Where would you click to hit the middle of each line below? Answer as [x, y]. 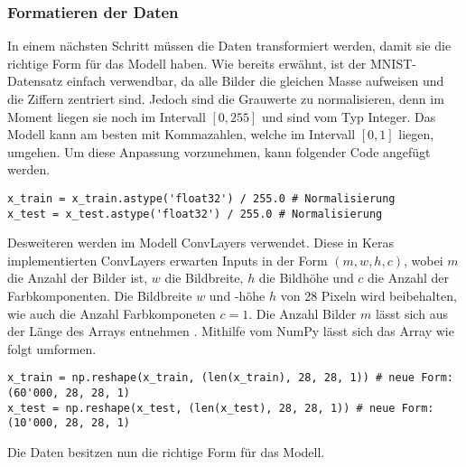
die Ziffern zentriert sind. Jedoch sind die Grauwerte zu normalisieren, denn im [226, 98]
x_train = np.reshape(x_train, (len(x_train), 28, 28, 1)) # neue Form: [230, 378]
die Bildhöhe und [306, 278]
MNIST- [393, 63]
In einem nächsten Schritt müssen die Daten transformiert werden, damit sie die [229, 46]
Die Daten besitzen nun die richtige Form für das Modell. [166, 452]
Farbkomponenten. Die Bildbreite [100, 296]
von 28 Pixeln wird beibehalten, [368, 296]
